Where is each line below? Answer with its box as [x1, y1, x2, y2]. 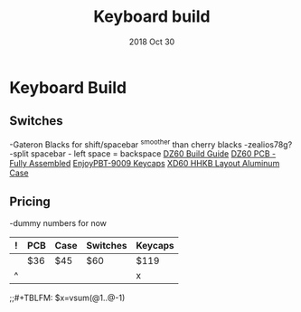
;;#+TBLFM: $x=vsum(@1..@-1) [9, 292, 126, 304]
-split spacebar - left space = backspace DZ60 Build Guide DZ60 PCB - [9, 148, 277, 159]
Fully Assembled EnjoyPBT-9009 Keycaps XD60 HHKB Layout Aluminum [9, 158, 280, 169]
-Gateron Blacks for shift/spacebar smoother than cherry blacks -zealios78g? [9, 137, 293, 150]
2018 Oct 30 [128, 36, 175, 47]
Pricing [9, 194, 52, 209]
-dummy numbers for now [9, 218, 107, 229]
